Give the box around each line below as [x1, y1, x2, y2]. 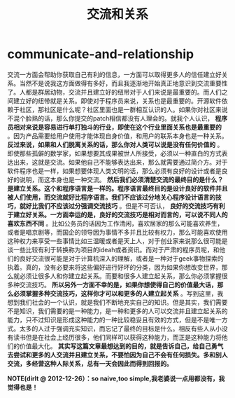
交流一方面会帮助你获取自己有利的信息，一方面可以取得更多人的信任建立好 [7, 70, 222, 78]
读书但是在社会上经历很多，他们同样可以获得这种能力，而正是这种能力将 [13, 333, 222, 341]
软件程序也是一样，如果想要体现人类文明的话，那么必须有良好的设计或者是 [7, 166, 222, 175]
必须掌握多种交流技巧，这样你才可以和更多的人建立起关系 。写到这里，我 [13, 289, 224, 298]
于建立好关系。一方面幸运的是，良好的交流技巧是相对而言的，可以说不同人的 [7, 210, 228, 219]
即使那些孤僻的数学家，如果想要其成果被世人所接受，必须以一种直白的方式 [7, 149, 222, 158]
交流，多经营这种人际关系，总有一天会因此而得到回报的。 [7, 359, 173, 368]
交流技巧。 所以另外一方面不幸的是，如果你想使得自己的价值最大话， [19, 280, 218, 289]
